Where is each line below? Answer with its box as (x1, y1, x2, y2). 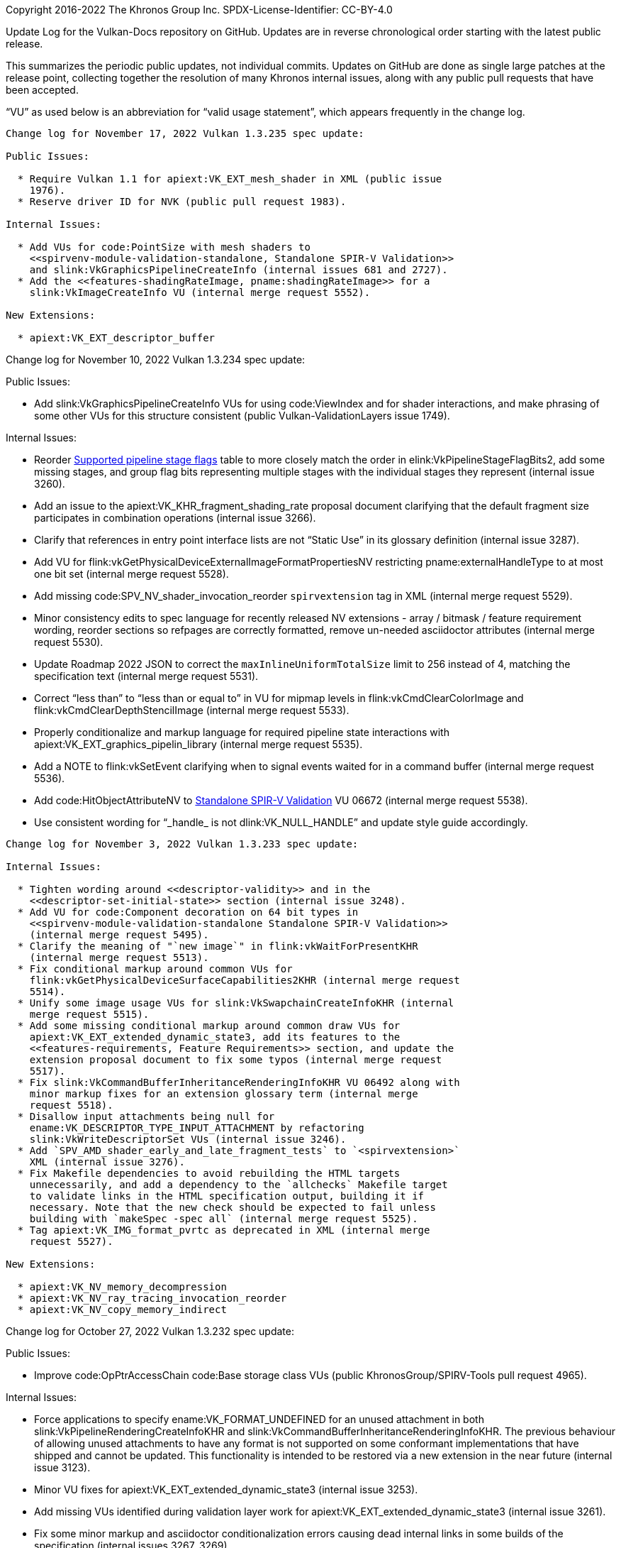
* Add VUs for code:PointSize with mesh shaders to (17, 241, 310, 253)
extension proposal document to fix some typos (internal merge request (29, 1054, 442, 1065)
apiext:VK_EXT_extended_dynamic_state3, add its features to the (29, 1031, 401, 1043)
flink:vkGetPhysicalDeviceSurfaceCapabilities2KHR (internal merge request (29, 975, 460, 986)
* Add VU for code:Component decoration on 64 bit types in (17, 906, 359, 918)
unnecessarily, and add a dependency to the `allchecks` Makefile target (29, 1179, 448, 1190)
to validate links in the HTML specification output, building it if (29, 1190, 425, 1202)
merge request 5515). (29, 1009, 150, 1020)
